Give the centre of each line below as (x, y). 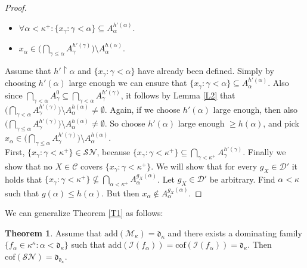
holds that (24, 179)
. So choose (125, 123)
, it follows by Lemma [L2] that (178, 95)
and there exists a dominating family (235, 232)
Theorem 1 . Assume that (53, 232)
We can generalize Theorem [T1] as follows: (84, 213)
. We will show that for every (204, 166)
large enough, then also (255, 109)
